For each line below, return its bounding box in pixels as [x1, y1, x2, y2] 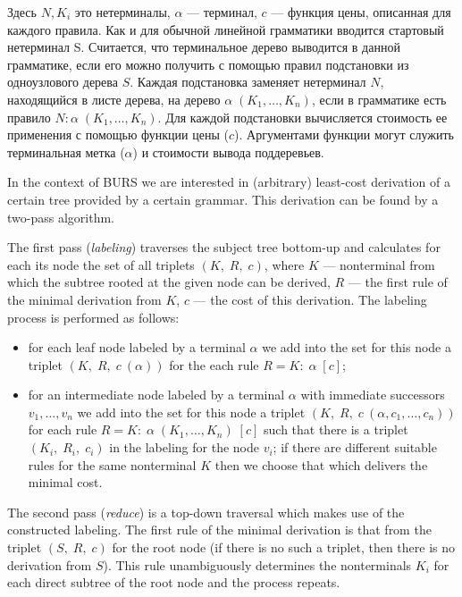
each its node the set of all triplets [7, 255, 195, 273]
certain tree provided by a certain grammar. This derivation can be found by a [7, 189, 439, 208]
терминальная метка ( [7, 142, 125, 161]
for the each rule [169, 355, 259, 374]
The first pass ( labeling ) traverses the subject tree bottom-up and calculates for [7, 238, 441, 256]
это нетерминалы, [74, 3, 171, 21]
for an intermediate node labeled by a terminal [28, 385, 285, 404]
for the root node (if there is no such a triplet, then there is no [112, 538, 455, 557]
